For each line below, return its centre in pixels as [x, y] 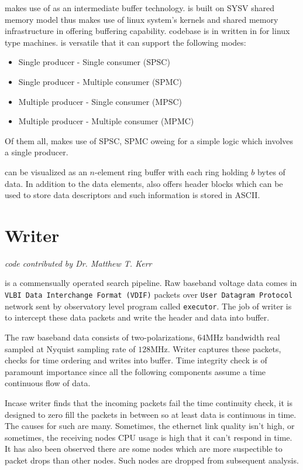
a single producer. [37, 152]
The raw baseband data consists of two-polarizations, [100, 337]
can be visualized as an [46, 171]
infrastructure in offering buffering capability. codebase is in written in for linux [147, 31]
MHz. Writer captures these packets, [216, 348]
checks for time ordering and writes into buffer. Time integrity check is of [136, 360]
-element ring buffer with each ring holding [172, 171]
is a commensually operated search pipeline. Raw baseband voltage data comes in [151, 283]
